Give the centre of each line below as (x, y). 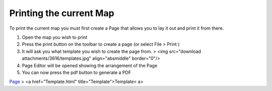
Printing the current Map (62, 13)
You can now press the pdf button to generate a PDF (76, 72)
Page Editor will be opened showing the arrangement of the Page (90, 65)
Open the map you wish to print (55, 37)
